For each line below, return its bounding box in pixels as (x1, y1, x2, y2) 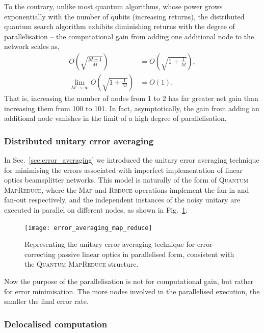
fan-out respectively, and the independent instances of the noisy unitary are (4, 194, 240, 205)
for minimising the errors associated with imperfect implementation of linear (4, 164, 243, 175)
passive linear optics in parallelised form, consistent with (58, 248, 234, 259)
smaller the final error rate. (4, 296, 89, 306)
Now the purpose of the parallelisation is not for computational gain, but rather (4, 276, 254, 287)
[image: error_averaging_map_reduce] (24, 224, 152, 232)
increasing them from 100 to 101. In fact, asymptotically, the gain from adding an (4, 103, 259, 113)
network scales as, (4, 41, 60, 52)
